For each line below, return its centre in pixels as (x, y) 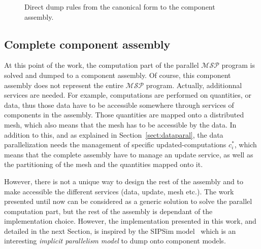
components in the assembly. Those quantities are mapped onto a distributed (124, 115)
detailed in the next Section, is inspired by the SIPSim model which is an (120, 231)
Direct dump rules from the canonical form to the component (120, 7)
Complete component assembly (87, 44)
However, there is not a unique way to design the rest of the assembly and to (124, 181)
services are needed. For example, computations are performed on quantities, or (128, 95)
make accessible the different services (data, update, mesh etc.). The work (119, 191)
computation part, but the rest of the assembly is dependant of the (108, 211)
